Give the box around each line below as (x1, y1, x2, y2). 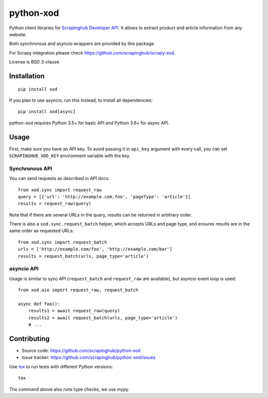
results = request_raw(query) (18, 201, 92, 207)
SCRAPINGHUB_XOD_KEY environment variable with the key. (9, 153, 131, 159)
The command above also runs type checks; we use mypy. (9, 386, 130, 392)
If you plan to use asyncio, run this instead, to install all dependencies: (9, 97, 153, 103)
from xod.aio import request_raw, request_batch (18, 287, 138, 293)
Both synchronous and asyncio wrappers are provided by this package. (9, 41, 155, 47)
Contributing (9, 335, 50, 343)
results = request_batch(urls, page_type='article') (18, 253, 149, 259)
